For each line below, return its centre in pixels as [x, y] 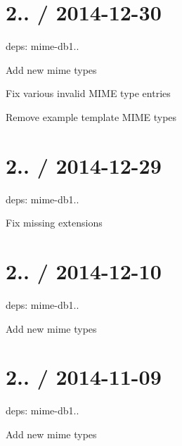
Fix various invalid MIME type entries [88, 93]
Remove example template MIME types [91, 116]
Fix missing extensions [54, 223]
